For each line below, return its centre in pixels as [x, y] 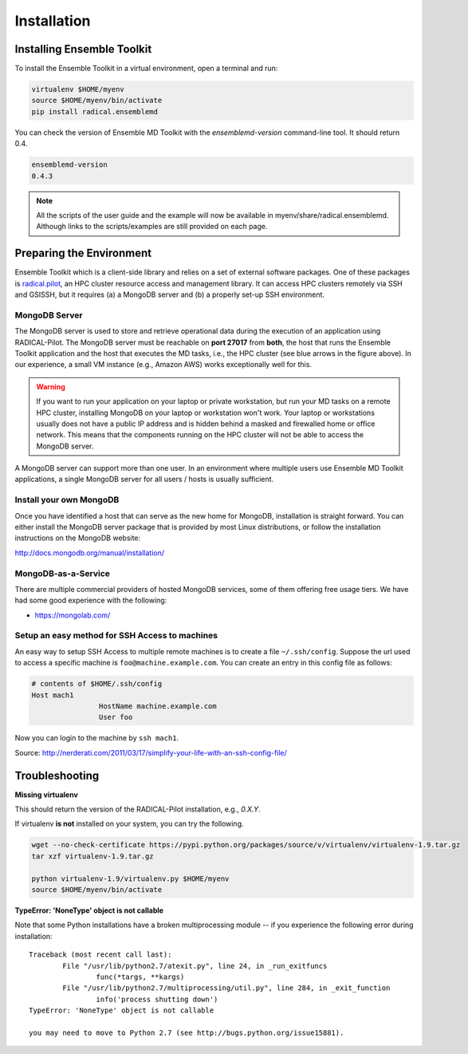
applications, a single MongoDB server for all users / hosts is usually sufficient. [144, 480]
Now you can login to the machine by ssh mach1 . [97, 738]
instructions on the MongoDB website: [78, 538]
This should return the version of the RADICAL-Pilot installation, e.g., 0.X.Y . [138, 809]
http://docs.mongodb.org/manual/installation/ [90, 553]
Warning [51, 386]
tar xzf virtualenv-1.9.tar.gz [93, 856]
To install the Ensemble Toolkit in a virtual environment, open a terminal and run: [146, 69]
